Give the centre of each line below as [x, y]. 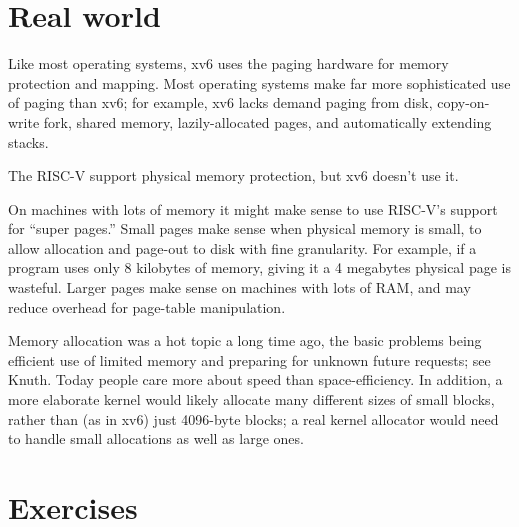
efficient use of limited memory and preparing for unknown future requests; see [249, 359]
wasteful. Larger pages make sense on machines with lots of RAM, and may [239, 287]
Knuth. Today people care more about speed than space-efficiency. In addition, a [255, 379]
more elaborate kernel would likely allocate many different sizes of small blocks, [251, 399]
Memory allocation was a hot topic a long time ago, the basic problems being [245, 340]
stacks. [28, 141]
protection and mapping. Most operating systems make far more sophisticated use [259, 82]
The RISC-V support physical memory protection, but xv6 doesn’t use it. [233, 175]
